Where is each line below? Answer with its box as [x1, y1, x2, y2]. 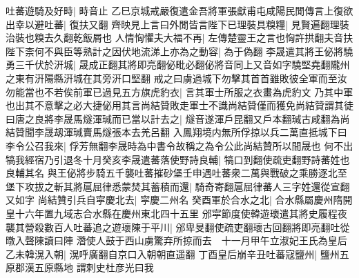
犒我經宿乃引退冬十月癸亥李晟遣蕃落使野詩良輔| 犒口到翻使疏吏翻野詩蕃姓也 [6, 152, 350, 166]
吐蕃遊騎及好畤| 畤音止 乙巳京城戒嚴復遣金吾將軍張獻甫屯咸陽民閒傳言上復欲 [6, 3, 353, 17]
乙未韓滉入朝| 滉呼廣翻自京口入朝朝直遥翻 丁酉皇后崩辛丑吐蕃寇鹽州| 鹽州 [6, 246, 340, 261]
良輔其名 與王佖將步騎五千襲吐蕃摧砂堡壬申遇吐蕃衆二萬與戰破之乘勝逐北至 [6, 166, 347, 180]
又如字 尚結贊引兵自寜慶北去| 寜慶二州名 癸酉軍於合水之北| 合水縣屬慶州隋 [6, 192, 343, 207]
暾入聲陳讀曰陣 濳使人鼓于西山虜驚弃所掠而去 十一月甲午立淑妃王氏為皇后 [6, 233, 347, 248]
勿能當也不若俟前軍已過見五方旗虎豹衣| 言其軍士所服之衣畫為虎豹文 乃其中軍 [6, 84, 353, 99]
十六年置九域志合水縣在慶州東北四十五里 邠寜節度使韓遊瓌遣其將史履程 [14, 206, 338, 220]
